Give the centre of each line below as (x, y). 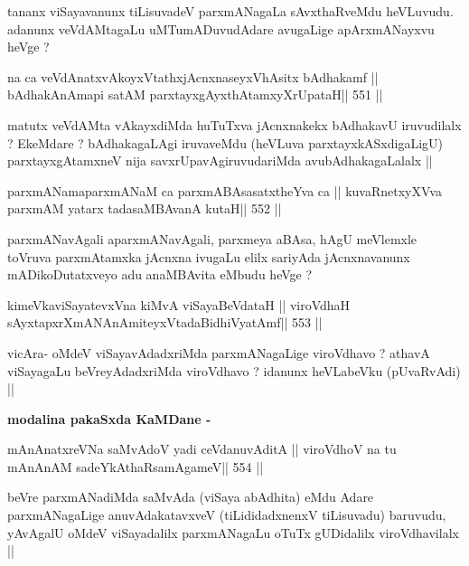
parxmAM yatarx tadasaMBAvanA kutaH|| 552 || (145, 208)
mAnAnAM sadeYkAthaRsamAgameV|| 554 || (136, 466)
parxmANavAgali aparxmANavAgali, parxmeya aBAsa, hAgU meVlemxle (212, 238)
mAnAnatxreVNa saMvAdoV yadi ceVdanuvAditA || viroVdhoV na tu (202, 449)
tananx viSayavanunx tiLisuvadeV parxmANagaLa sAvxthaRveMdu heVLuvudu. (230, 11)
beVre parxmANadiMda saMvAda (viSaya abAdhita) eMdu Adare (191, 497)
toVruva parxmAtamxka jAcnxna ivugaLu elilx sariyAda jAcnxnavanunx (209, 256)
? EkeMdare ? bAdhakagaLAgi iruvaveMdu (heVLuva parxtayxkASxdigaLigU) (225, 142)
